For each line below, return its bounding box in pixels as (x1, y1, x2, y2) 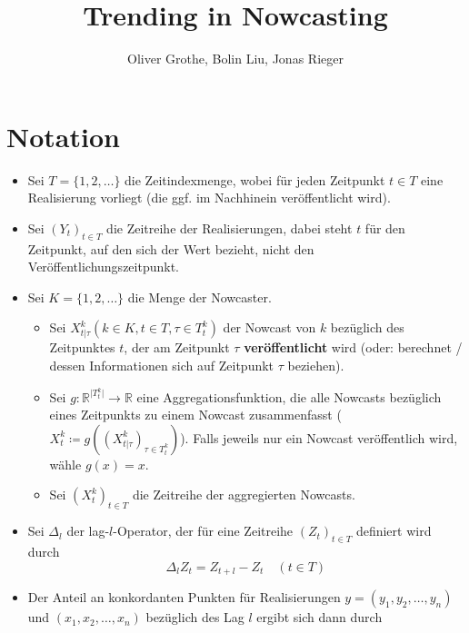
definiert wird (355, 521, 432, 540)
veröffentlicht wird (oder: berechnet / (244, 338, 463, 357)
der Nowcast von (223, 318, 316, 337)
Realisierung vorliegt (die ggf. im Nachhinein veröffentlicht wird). (27, 188, 391, 207)
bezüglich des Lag (145, 608, 244, 627)
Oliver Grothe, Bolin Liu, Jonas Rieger (127, 49, 344, 68)
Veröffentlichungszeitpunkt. (27, 257, 179, 276)
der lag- (66, 521, 110, 540)
